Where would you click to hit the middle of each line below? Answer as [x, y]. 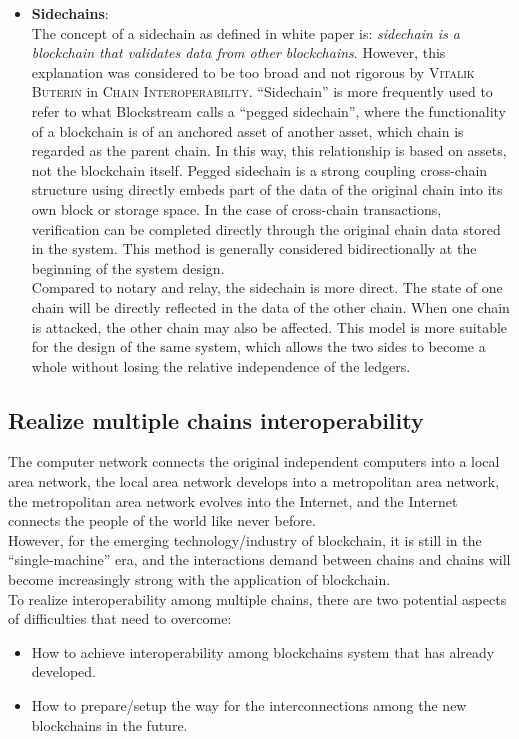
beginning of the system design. [128, 267]
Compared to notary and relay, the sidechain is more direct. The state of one [267, 287]
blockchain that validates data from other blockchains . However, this [238, 52]
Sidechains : [70, 13]
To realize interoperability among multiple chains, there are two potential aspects [257, 598]
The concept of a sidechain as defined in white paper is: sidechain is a [246, 32]
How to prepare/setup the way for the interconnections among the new [249, 705]
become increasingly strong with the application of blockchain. [199, 579]
